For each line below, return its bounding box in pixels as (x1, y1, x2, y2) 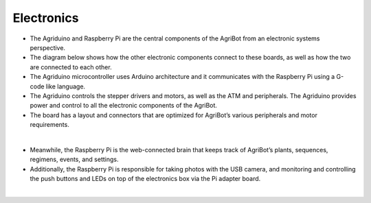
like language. (45, 82, 86, 91)
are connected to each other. (30, 62, 113, 71)
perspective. (30, 43, 65, 51)
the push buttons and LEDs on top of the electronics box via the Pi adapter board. (30, 175, 261, 183)
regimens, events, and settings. (30, 155, 119, 164)
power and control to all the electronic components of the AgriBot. (30, 101, 218, 110)
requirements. (30, 121, 70, 129)
